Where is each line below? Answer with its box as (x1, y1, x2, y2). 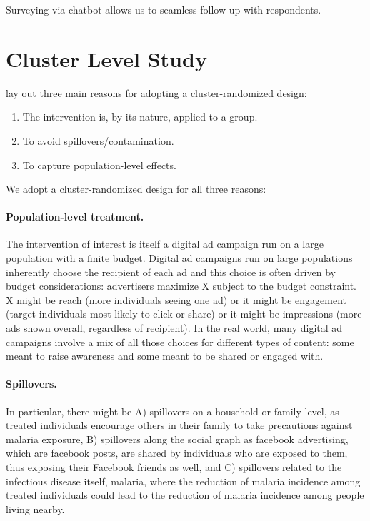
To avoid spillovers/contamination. (22, 133, 174, 148)
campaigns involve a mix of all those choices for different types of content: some (6, 334, 354, 349)
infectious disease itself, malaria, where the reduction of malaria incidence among (6, 473, 361, 488)
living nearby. (6, 501, 65, 516)
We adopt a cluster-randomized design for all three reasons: (6, 181, 266, 196)
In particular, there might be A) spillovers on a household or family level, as (6, 403, 339, 418)
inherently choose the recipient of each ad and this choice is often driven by (6, 264, 336, 279)
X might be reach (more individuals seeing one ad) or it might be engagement (6, 292, 347, 307)
